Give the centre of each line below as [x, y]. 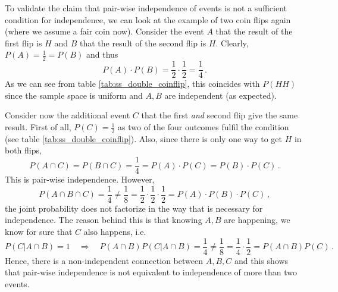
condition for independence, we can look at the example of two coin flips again [148, 19]
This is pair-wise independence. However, [80, 179]
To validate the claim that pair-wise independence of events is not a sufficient [146, 8]
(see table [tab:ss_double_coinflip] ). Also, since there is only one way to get [143, 138]
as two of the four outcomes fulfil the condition [204, 127]
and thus [102, 54]
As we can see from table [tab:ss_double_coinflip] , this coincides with [132, 84]
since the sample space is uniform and [74, 95]
